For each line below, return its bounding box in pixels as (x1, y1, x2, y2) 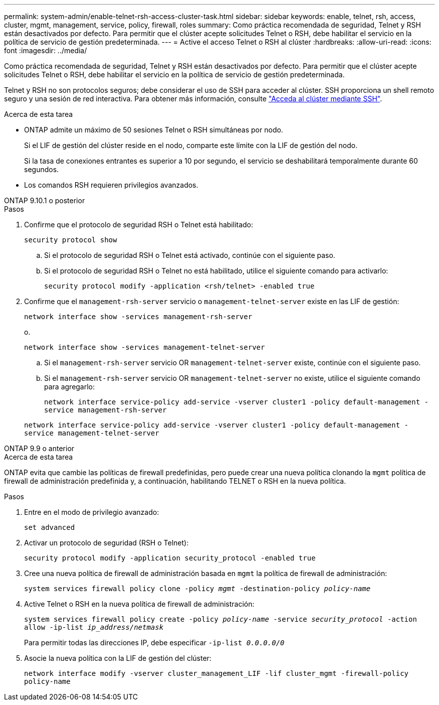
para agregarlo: (44, 382, 95, 391)
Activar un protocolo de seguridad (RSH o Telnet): (24, 538, 189, 547)
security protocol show (24, 236, 117, 244)
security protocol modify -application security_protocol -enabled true (24, 554, 316, 562)
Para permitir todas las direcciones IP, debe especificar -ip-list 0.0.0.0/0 (24, 638, 285, 647)
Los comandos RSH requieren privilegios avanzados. (24, 181, 198, 189)
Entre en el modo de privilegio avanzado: (24, 508, 159, 516)
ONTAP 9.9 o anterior (4, 444, 75, 453)
